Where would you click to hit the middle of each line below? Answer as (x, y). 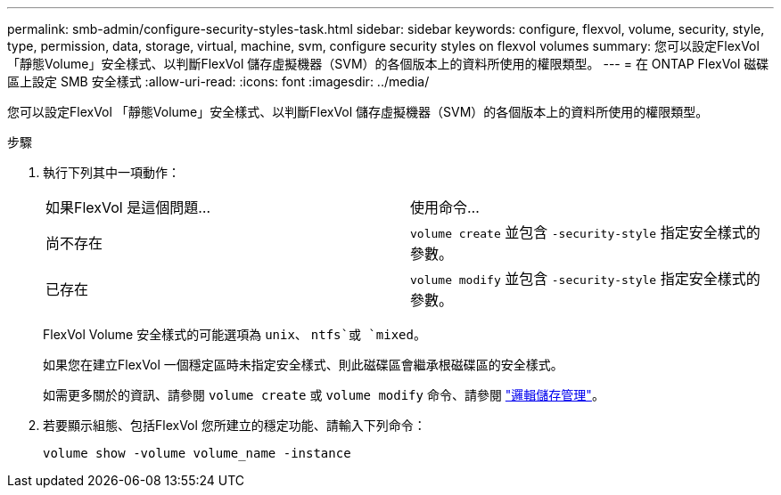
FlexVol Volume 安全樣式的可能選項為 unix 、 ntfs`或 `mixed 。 (234, 334)
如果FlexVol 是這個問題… (128, 207)
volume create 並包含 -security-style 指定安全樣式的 (585, 232)
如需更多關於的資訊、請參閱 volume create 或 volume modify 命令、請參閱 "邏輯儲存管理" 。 (324, 395)
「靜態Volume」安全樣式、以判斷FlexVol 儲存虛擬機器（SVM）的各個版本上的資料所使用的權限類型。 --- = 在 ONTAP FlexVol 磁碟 (388, 64)
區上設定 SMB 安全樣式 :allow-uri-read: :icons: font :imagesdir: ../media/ (218, 81)
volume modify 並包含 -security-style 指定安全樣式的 (585, 279)
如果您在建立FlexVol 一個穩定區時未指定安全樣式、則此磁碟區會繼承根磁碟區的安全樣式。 (303, 365)
